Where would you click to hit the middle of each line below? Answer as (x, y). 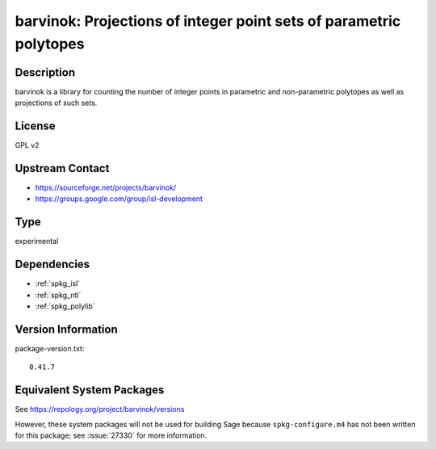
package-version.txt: (50, 348)
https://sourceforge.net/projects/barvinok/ (106, 188)
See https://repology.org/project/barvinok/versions (100, 409)
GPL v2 (27, 145)
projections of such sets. (56, 103)
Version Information (66, 329)
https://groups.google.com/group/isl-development (119, 199)
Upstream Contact (62, 168)
